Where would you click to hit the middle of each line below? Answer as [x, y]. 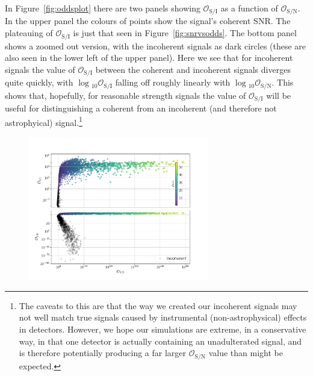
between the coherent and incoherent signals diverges [193, 69]
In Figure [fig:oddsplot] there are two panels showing [103, 8]
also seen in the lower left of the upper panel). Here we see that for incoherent [149, 58]
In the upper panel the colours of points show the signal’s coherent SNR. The [148, 21]
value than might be [246, 353]
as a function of [249, 8]
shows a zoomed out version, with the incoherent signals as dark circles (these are [156, 45]
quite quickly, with [39, 82]
